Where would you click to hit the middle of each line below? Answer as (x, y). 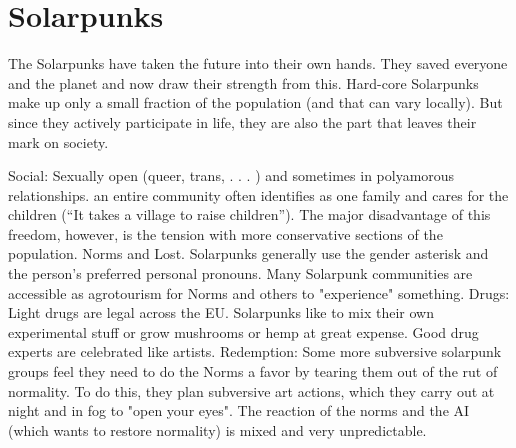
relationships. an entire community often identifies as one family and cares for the (258, 194)
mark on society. (58, 141)
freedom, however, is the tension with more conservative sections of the (225, 233)
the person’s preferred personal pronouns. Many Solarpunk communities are (240, 273)
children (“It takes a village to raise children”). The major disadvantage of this (249, 214)
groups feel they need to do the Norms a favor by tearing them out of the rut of (253, 371)
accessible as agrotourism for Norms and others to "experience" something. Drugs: (259, 292)
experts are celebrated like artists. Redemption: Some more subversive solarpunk (255, 351)
